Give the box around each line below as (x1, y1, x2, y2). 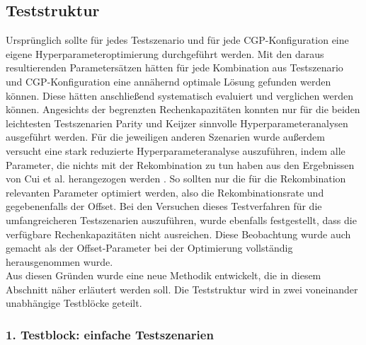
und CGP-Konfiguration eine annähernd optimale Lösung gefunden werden (6, 74, 331, 88)
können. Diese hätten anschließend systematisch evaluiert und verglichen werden (6, 88, 354, 103)
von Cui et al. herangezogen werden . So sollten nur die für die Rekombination (6, 171, 346, 186)
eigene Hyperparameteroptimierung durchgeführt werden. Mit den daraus (6, 46, 324, 61)
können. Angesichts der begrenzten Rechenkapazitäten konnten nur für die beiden (6, 102, 360, 117)
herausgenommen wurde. (6, 254, 113, 269)
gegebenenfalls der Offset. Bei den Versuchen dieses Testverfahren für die (6, 199, 322, 214)
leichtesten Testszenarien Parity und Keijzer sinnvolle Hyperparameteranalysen (6, 115, 348, 130)
